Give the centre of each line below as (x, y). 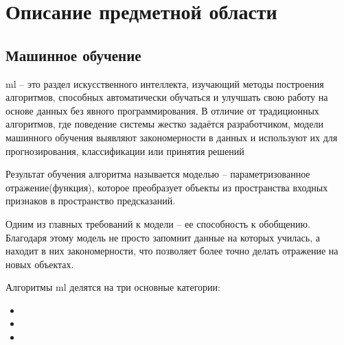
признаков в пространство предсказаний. (91, 201)
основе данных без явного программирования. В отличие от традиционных (162, 110)
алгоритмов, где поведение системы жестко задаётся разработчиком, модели (164, 124)
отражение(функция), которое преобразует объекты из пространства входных (167, 187)
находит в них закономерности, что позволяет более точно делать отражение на (172, 251)
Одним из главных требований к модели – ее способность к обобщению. (158, 223)
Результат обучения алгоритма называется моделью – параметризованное (158, 174)
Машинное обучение (73, 55)
